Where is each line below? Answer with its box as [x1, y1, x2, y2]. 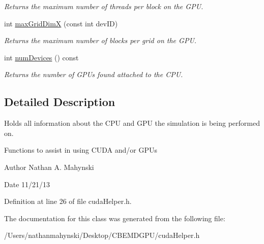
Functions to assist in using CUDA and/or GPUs [4, 145, 158, 155]
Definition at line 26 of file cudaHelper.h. [4, 196, 132, 206]
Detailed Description [4, 94, 115, 110]
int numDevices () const [4, 52, 79, 62]
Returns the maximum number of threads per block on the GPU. [4, 1, 203, 11]
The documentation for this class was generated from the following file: [4, 213, 225, 223]
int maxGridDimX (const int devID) [4, 18, 118, 28]
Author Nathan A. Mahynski [4, 161, 94, 172]
